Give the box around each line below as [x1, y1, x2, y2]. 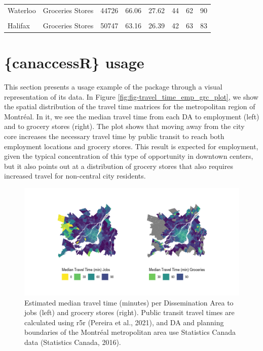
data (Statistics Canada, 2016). [24, 336, 121, 347]
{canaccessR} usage [4, 52, 144, 73]
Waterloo [8, 5, 36, 15]
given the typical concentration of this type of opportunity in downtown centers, [4, 151, 253, 161]
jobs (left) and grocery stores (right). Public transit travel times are [24, 307, 235, 318]
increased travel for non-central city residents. [4, 170, 146, 181]
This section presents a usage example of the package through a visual [4, 81, 222, 92]
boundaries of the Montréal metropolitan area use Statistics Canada [24, 327, 236, 337]
